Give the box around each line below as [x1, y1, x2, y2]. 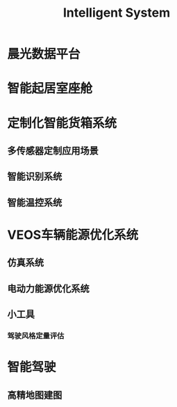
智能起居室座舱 [7, 81, 93, 97]
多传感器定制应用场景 [7, 145, 99, 157]
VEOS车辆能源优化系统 [7, 227, 139, 243]
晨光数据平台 [7, 47, 81, 62]
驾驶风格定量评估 [7, 331, 65, 341]
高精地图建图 [7, 389, 62, 401]
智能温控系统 [7, 196, 62, 208]
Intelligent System [62, 5, 171, 21]
